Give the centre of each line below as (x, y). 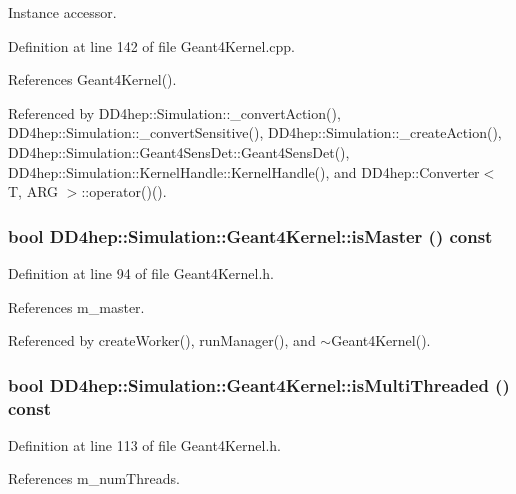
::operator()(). (124, 191)
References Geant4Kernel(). (92, 79)
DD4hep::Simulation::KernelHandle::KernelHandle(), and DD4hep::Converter (244, 171)
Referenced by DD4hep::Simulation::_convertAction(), (174, 112)
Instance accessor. (62, 12)
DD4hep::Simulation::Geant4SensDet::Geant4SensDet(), (179, 151)
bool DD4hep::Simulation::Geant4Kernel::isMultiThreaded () (259, 384)
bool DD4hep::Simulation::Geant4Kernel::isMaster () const (250, 235)
